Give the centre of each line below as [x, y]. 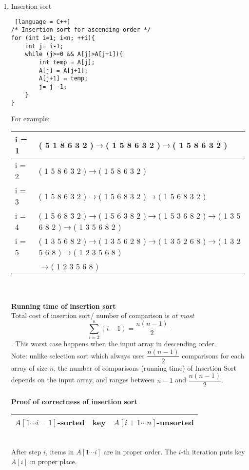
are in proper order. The [140, 451]
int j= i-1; [44, 46]
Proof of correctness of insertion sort [74, 401]
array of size [29, 367]
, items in [60, 451]
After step [26, 451]
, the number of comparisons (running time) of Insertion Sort [145, 367]
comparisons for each [213, 355]
